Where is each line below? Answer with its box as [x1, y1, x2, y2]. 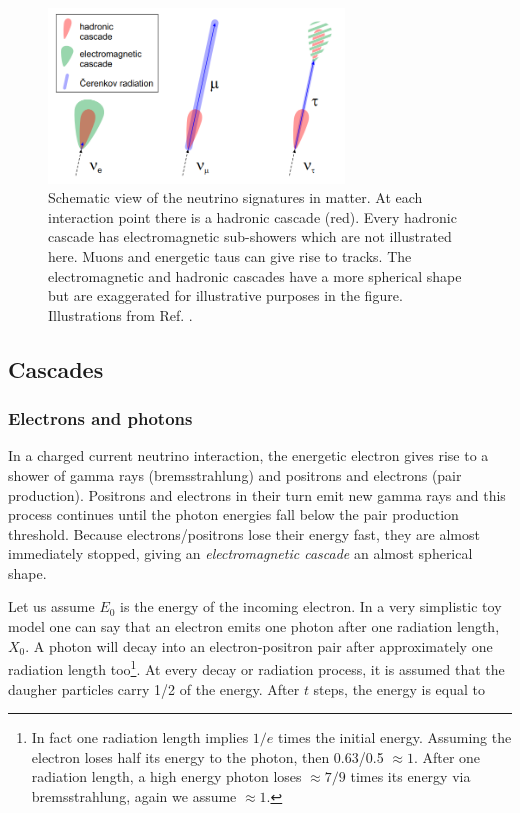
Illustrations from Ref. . [48, 304, 193, 325]
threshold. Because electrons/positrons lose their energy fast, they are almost [8, 523, 480, 544]
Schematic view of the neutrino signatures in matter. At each [48, 187, 423, 208]
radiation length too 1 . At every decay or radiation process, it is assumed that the [8, 656, 505, 679]
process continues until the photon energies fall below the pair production [8, 504, 459, 525]
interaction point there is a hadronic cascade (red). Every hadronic [48, 206, 457, 227]
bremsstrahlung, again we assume [31, 785, 237, 806]
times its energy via [350, 766, 471, 787]
